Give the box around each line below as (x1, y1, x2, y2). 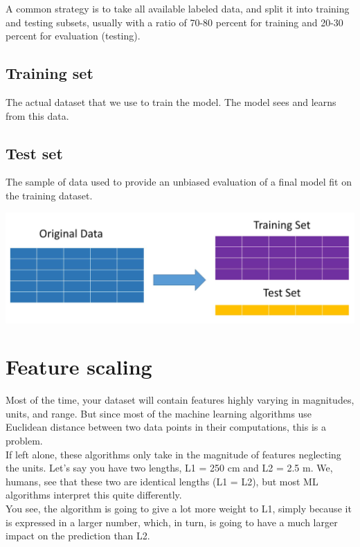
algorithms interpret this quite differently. (6, 487, 182, 502)
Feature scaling (6, 352, 152, 381)
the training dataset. (6, 188, 93, 202)
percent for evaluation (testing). (6, 28, 141, 43)
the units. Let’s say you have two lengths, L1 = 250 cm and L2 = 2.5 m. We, (6, 460, 333, 475)
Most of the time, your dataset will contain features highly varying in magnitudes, (6, 393, 354, 407)
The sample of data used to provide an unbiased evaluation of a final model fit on (6, 174, 352, 189)
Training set (6, 62, 93, 84)
